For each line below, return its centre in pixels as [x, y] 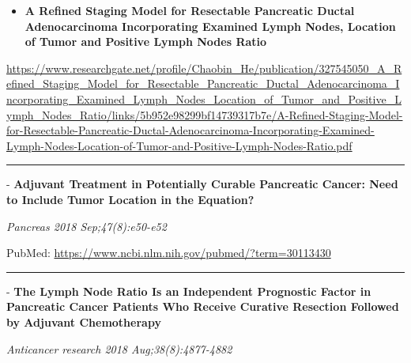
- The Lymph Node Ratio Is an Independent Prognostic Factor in [189, 291]
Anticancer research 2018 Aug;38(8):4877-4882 [119, 348]
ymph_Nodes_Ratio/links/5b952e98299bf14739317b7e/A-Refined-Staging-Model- [205, 114]
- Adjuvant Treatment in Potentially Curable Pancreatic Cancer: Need [202, 184]
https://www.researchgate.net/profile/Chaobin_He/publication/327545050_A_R [204, 68]
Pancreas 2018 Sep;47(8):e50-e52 [87, 226]
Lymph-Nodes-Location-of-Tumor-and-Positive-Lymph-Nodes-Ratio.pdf [179, 145]
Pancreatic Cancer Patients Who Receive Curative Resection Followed [203, 306]
